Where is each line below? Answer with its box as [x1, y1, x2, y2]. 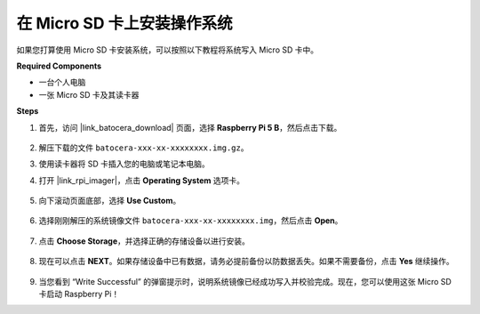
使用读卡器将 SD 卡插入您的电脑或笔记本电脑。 [38, 158, 210, 169]
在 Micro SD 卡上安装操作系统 [16, 13, 233, 33]
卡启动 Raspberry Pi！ [38, 289, 120, 300]
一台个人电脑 [38, 76, 86, 88]
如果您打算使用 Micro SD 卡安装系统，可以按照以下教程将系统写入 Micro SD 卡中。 [16, 44, 319, 55]
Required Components [16, 60, 102, 71]
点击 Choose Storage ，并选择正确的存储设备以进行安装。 [38, 236, 251, 246]
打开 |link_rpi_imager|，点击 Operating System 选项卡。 [38, 174, 244, 186]
